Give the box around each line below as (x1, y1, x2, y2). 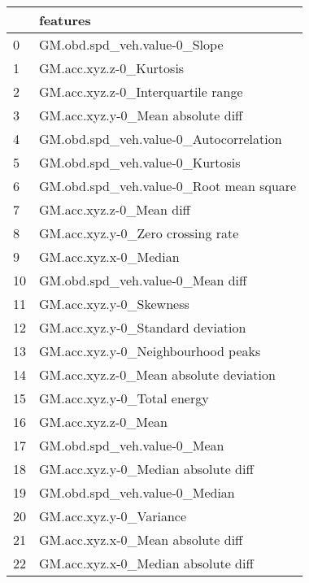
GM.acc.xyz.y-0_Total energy (39, 389, 209, 407)
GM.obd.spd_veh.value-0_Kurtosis (39, 153, 241, 172)
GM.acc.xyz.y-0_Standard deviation (39, 318, 246, 337)
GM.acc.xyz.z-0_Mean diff (39, 200, 190, 219)
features (39, 11, 91, 29)
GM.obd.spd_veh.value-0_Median (39, 483, 235, 502)
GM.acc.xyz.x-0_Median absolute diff (39, 554, 254, 572)
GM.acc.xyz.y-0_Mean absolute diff (39, 106, 243, 124)
